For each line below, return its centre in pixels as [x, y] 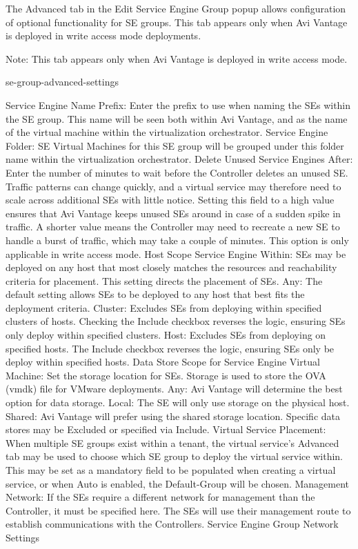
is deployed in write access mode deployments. [103, 36]
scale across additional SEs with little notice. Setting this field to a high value [170, 200]
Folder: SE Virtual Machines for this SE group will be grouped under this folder [175, 145]
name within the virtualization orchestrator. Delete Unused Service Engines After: [179, 159]
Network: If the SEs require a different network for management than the [160, 497]
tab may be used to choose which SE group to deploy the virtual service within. [174, 456]
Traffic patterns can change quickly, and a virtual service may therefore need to [173, 186]
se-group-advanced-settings [62, 82]
